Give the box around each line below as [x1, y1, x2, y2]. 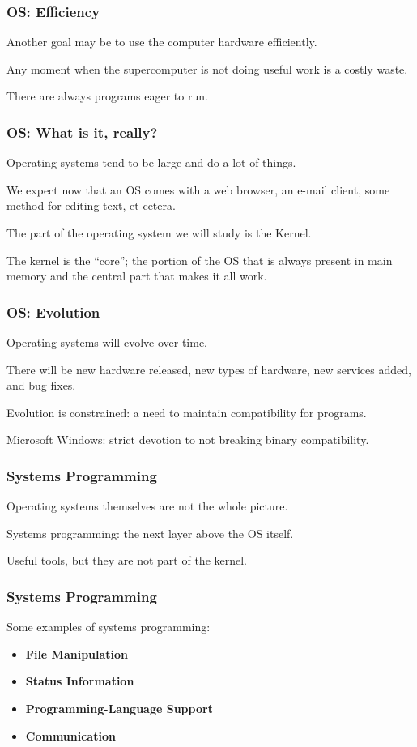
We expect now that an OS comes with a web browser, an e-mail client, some [6, 181, 390, 198]
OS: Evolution [6, 301, 100, 322]
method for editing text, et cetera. [6, 197, 176, 214]
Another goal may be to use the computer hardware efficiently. [6, 33, 317, 50]
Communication [25, 727, 116, 744]
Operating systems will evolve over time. [6, 334, 207, 350]
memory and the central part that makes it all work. [6, 267, 267, 284]
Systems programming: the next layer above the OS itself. [6, 524, 294, 541]
